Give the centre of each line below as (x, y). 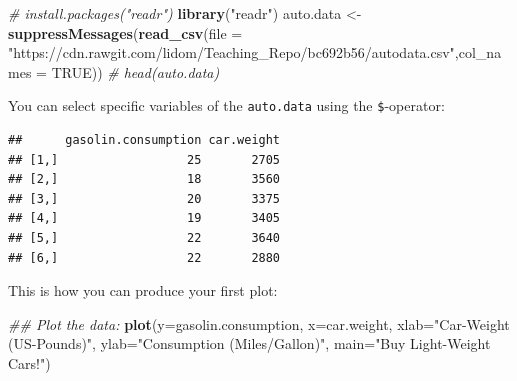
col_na (480, 52)
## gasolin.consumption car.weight (144, 140)
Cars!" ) (29, 362)
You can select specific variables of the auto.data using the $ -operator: (226, 105)
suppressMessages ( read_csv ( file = (125, 32)
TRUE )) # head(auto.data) (135, 71)
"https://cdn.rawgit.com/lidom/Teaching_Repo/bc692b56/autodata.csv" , (233, 52)
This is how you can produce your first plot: (143, 290)
